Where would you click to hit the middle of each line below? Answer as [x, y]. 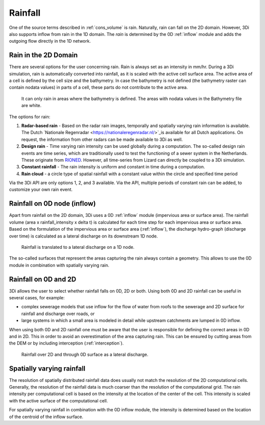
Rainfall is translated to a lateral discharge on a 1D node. [78, 247]
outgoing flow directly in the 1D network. [50, 41]
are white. [31, 106]
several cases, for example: [37, 298]
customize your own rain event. [41, 189]
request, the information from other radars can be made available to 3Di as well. [102, 139]
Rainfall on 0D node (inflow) [53, 204]
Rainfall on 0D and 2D [43, 279]
